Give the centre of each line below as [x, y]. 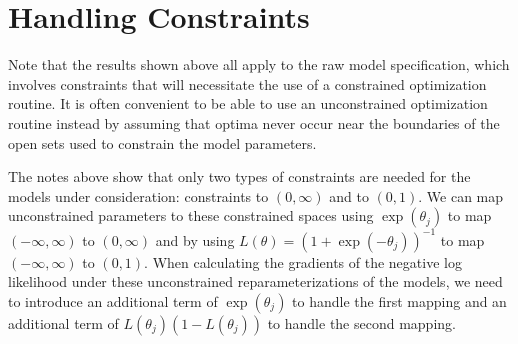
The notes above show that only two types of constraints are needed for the [239, 176]
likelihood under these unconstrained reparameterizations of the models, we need [255, 281]
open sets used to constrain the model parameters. [162, 142]
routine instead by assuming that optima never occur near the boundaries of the [254, 122]
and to [349, 195]
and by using [195, 239]
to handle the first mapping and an [399, 300]
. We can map [461, 195]
